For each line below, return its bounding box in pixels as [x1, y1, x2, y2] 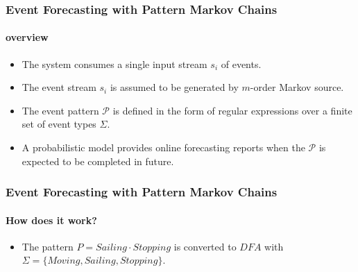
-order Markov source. [250, 80, 344, 94]
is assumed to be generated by [110, 80, 239, 94]
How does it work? [6, 212, 97, 227]
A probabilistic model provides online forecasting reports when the [22, 140, 305, 155]
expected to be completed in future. [22, 153, 174, 168]
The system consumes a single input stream [22, 56, 207, 71]
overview [6, 30, 49, 44]
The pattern [22, 239, 74, 253]
